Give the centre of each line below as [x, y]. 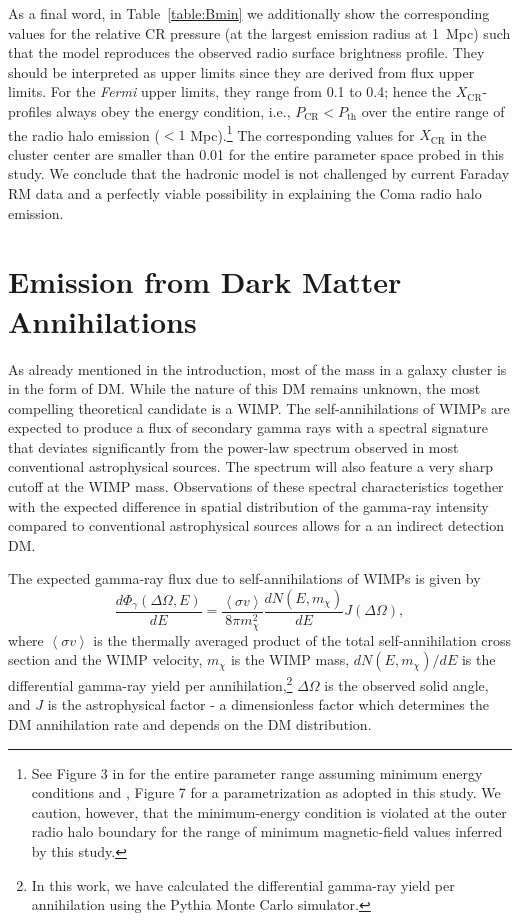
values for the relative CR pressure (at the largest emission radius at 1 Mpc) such [259, 32]
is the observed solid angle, [406, 684]
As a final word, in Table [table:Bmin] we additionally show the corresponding [249, 13]
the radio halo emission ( [84, 134]
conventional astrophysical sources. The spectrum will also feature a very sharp [250, 466]
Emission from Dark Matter [205, 281]
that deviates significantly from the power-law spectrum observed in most [233, 446]
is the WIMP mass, [290, 659]
